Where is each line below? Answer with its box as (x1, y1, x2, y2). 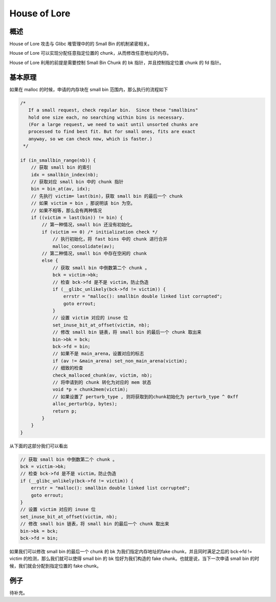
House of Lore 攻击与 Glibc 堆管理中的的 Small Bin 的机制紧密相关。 (9, 41, 152, 47)
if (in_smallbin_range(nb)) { (20, 157, 96, 163)
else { (41, 257, 58, 264)
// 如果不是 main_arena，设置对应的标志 (52, 351, 144, 357)
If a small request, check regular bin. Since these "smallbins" (28, 107, 198, 113)
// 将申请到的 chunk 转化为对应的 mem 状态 (52, 379, 152, 385)
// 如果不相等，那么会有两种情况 (31, 207, 102, 213)
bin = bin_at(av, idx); (31, 186, 90, 192)
